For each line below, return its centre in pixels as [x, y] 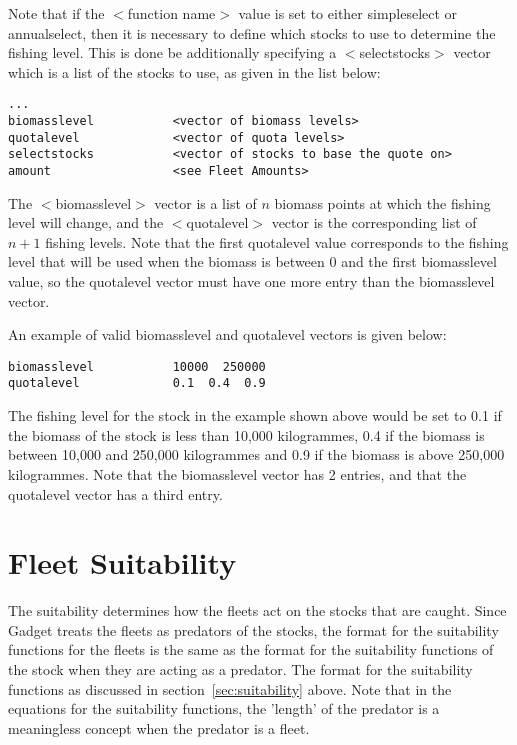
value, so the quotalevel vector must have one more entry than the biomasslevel [251, 281]
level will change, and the [86, 222]
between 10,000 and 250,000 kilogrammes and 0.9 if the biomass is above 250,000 [256, 454]
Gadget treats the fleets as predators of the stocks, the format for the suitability [253, 629]
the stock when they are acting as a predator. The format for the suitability [240, 669]
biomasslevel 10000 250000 [137, 366]
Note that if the [56, 13]
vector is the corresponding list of [374, 222]
